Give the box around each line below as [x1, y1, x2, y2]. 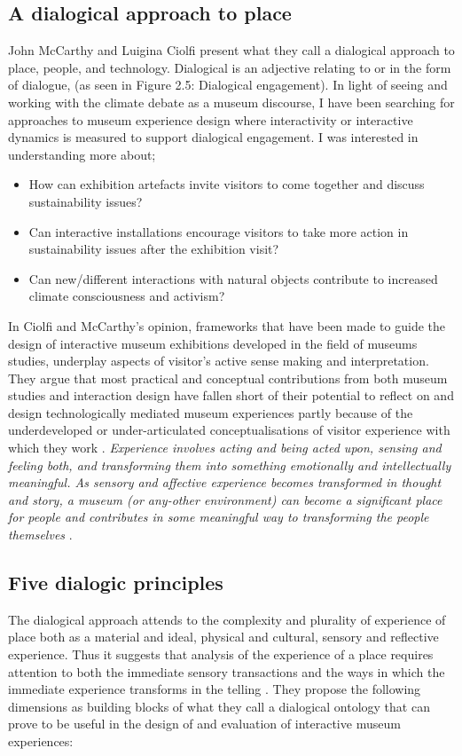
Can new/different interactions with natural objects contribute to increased [28, 269, 438, 287]
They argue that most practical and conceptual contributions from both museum [8, 368, 448, 387]
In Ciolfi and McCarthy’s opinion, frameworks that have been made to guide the [8, 316, 446, 335]
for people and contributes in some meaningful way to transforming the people [8, 508, 429, 526]
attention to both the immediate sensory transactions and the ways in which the [8, 662, 445, 681]
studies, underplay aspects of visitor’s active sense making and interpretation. [8, 351, 429, 370]
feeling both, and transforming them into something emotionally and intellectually [8, 455, 451, 474]
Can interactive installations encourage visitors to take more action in [28, 222, 409, 240]
